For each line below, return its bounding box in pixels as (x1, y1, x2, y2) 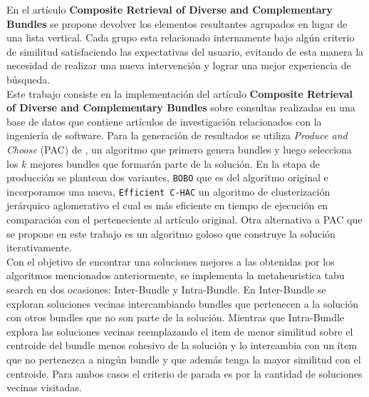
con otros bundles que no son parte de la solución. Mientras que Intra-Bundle (6, 310, 345, 325)
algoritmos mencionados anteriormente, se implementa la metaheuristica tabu (6, 268, 345, 283)
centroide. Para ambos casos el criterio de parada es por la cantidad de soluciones (6, 366, 363, 381)
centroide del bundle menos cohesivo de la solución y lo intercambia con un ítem (6, 338, 357, 353)
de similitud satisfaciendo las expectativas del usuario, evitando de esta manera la (6, 44, 364, 59)
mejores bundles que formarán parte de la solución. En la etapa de (30, 156, 321, 171)
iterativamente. (6, 240, 72, 255)
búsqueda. (6, 71, 51, 86)
